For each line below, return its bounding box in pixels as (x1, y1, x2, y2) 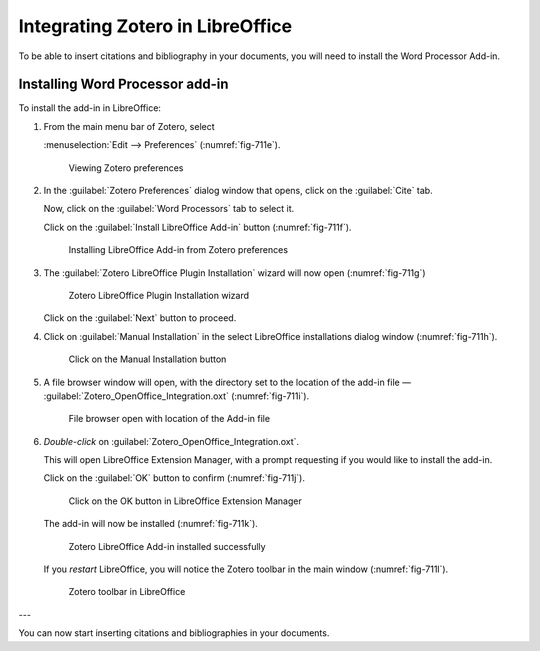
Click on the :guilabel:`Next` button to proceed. (43, 312, 237, 324)
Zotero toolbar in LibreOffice (68, 586, 186, 598)
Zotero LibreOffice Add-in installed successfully (68, 540, 266, 552)
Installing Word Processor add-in (18, 76, 229, 93)
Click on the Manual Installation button (68, 353, 227, 365)
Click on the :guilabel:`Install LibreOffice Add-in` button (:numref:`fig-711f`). (43, 221, 352, 233)
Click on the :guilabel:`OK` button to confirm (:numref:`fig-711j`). (43, 472, 305, 484)
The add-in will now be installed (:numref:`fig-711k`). (43, 518, 259, 530)
